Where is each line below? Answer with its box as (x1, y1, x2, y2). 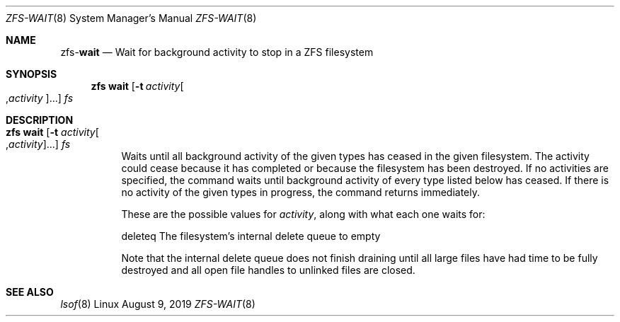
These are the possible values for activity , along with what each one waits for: (121, 208, 486, 220)
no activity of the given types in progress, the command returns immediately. (121, 186, 481, 198)
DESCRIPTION (6, 114, 74, 126)
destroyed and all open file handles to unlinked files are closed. (121, 264, 415, 276)
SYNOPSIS (6, 68, 57, 80)
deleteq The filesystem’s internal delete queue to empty (121, 230, 381, 242)
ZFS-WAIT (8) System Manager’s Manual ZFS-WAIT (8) (6, 12, 257, 24)
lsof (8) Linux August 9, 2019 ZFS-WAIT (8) (60, 298, 256, 310)
